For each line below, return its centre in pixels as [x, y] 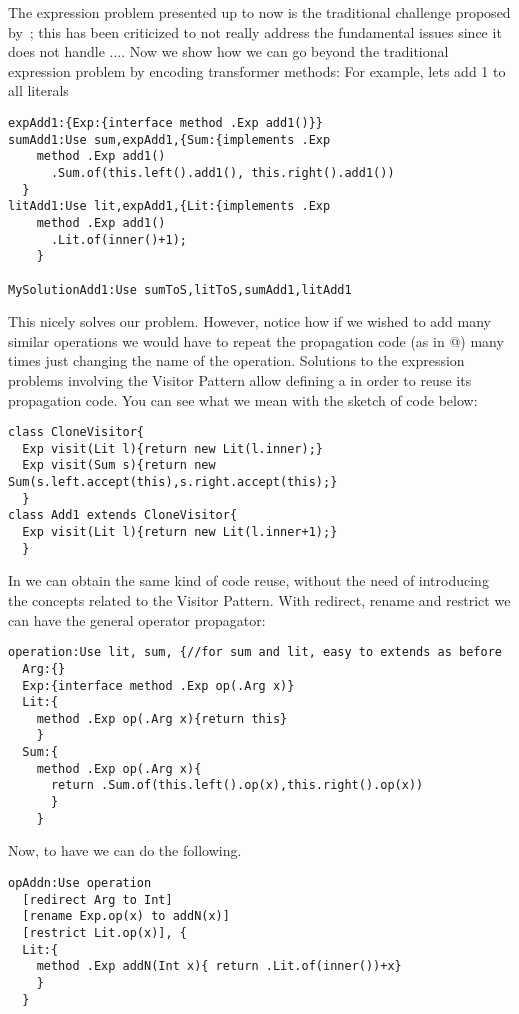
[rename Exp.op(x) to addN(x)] [126, 916]
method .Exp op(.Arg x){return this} [162, 718]
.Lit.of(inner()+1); [118, 239]
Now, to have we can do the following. [125, 850]
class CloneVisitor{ [76, 432]
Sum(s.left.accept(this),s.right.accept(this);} [173, 482]
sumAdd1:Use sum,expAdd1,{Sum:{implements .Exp [169, 139]
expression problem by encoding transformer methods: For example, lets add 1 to [257, 70]
